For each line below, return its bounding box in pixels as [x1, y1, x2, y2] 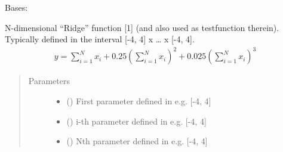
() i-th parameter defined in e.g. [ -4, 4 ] [66, 114, 207, 127]
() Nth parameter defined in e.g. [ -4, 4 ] [66, 135, 208, 147]
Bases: [5, 1, 28, 13]
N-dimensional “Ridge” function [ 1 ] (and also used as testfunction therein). [5, 21, 279, 33]
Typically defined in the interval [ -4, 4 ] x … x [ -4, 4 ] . [5, 33, 195, 45]
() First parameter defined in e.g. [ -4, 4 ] [66, 94, 211, 107]
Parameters [28, 75, 70, 87]
